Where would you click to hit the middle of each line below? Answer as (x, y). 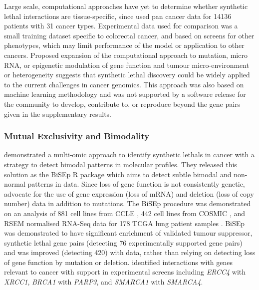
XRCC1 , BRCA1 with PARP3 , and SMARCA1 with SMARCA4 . (104, 282)
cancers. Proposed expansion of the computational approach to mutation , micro (126, 55)
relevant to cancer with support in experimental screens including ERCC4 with (125, 272)
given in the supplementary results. (58, 114)
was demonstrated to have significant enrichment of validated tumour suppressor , (128, 233)
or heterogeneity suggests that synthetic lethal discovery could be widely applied (127, 75)
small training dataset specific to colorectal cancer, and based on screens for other (129, 35)
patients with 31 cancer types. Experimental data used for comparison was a (121, 26)
